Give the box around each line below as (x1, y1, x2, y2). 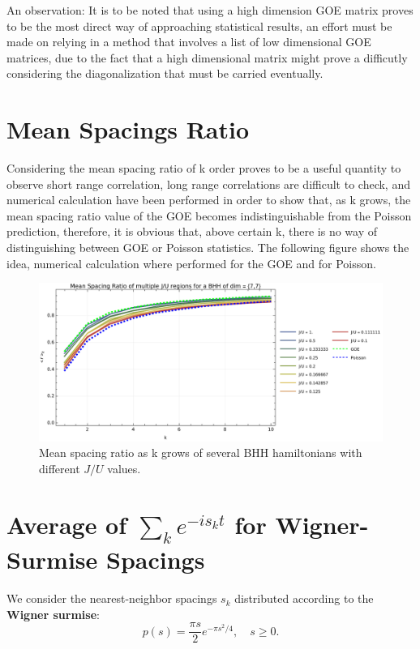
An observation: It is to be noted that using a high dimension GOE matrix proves (6, 2, 414, 18)
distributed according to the (234, 590, 374, 607)
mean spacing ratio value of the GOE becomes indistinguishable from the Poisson (6, 207, 412, 224)
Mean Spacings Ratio (6, 113, 250, 146)
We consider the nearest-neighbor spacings (6, 590, 217, 607)
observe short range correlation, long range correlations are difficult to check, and (6, 175, 410, 192)
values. (107, 459, 141, 476)
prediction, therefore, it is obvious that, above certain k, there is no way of (6, 223, 377, 240)
